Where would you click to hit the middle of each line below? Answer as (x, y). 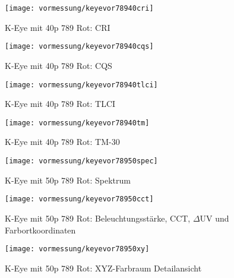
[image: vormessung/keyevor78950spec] (81, 161)
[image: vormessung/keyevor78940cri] (79, 8)
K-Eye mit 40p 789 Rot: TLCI (60, 104)
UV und (214, 218)
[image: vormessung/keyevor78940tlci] (81, 85)
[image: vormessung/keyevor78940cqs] (79, 47)
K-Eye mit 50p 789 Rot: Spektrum (68, 180)
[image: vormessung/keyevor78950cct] (79, 199)
